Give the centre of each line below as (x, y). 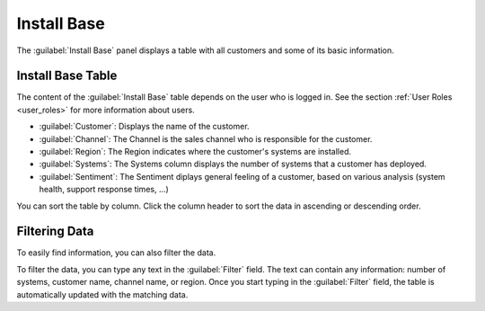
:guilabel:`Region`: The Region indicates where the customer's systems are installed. (195, 152)
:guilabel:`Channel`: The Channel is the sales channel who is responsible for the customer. (206, 138)
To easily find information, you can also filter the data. (116, 253)
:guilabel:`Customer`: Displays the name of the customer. (145, 127)
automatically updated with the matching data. (102, 294)
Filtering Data (55, 231)
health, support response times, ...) (104, 190)
